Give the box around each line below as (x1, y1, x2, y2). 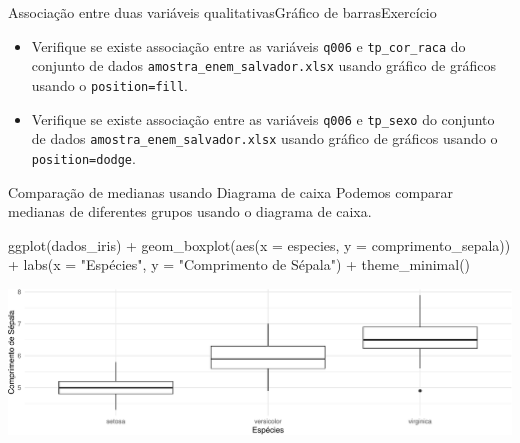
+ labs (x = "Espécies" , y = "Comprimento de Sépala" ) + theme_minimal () (8, 254, 471, 275)
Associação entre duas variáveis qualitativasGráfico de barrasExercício (8, 2, 437, 22)
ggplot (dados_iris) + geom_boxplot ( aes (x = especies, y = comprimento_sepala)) (8, 234, 511, 255)
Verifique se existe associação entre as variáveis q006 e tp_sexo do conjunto (31, 108, 495, 129)
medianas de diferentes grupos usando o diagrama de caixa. (8, 201, 372, 222)
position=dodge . (31, 147, 136, 168)
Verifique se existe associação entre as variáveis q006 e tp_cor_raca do (31, 35, 466, 56)
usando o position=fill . (31, 74, 188, 95)
